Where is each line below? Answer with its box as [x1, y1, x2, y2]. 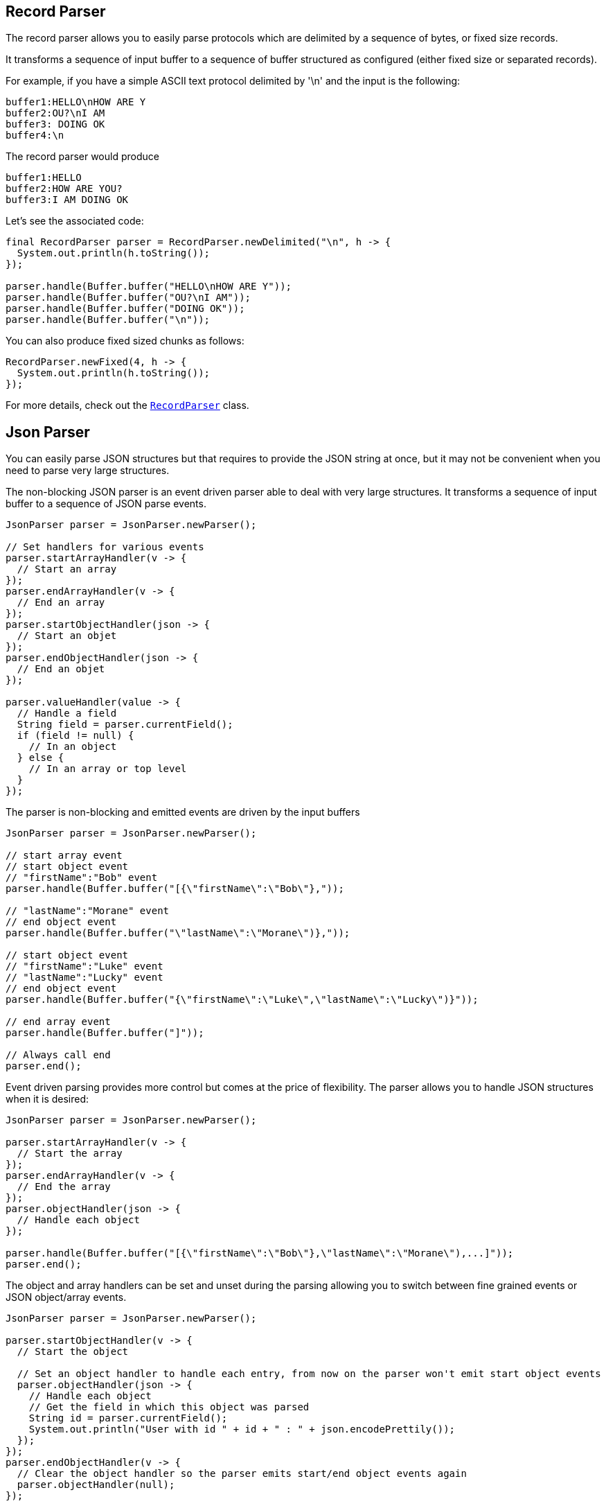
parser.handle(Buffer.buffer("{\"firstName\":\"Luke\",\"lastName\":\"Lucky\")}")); [6, 994, 479, 1006]
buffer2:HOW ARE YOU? [6, 183, 123, 195]
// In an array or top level [28, 763, 187, 775]
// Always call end [6, 1049, 111, 1061]
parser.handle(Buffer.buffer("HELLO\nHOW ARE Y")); [6, 281, 292, 292]
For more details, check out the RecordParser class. [6, 399, 249, 412]
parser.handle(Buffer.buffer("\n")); [6, 314, 211, 326]
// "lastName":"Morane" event [6, 905, 170, 917]
